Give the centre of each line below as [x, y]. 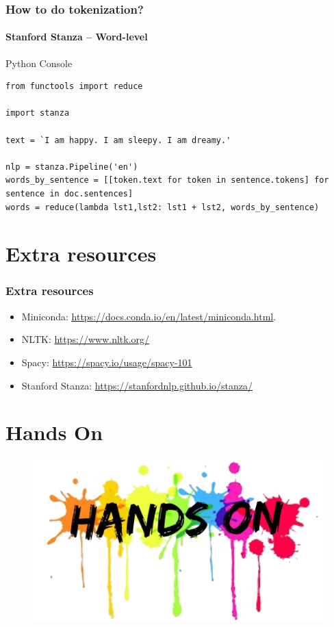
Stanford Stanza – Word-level [77, 37]
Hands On [54, 432]
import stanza [38, 113]
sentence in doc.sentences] [69, 193]
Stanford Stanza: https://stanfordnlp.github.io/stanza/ [137, 385]
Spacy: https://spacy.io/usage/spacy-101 [107, 362]
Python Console [39, 63]
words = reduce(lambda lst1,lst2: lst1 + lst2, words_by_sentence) [163, 207]
